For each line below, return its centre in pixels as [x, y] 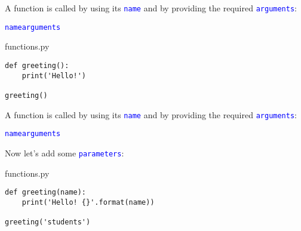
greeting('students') [48, 222]
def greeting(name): [46, 192]
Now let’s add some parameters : [64, 153]
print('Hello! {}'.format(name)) [88, 202]
